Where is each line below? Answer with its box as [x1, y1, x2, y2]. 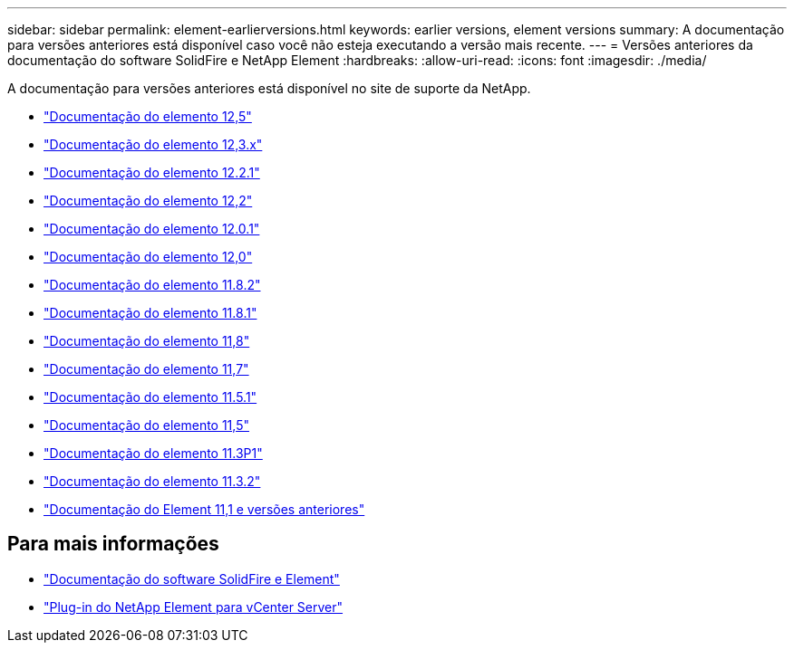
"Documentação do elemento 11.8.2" [44, 277, 261, 292]
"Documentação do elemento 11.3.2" [44, 473, 261, 489]
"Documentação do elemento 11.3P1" [44, 445, 263, 461]
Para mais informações [7, 532, 219, 556]
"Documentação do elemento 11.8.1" [44, 305, 257, 320]
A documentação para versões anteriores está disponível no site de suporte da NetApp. [7, 81, 531, 96]
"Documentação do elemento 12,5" [44, 109, 252, 124]
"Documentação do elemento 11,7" [44, 361, 249, 377]
